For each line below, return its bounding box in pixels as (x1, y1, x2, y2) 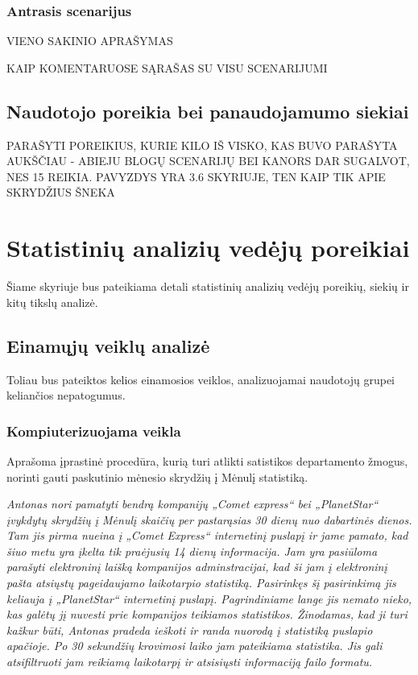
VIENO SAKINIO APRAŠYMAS (6, 32, 173, 49)
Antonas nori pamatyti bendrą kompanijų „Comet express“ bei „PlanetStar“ (6, 495, 379, 512)
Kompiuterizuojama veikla (6, 420, 181, 441)
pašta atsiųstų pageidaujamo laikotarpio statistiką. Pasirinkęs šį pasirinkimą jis (6, 574, 396, 591)
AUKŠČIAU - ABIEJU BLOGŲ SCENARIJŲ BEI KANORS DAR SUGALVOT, (6, 152, 410, 169)
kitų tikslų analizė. (6, 293, 98, 310)
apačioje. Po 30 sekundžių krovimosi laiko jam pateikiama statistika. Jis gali (6, 637, 383, 654)
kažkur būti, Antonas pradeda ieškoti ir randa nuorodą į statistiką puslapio (6, 621, 373, 638)
